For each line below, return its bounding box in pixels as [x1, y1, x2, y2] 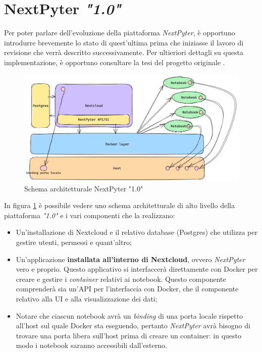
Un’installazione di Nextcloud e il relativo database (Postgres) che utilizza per [16, 227, 257, 237]
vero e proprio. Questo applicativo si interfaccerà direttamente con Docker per [16, 264, 258, 274]
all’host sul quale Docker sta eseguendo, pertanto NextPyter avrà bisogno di [16, 320, 250, 331]
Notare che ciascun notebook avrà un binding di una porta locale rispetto [16, 310, 243, 321]
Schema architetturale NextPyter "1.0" [24, 183, 143, 193]
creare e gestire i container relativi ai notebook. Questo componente [16, 273, 226, 284]
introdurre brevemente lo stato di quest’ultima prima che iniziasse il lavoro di [4, 37, 244, 47]
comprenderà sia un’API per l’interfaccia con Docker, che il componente [16, 283, 239, 294]
